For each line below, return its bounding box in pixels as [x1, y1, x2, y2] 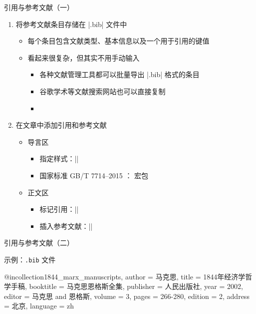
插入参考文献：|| [39, 220, 93, 231]
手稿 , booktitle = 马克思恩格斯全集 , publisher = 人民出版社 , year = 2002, [10, 281, 243, 291]
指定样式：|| [39, 153, 79, 164]
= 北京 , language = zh [4, 300, 74, 311]
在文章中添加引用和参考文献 [15, 120, 107, 130]
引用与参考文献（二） [4, 237, 74, 248]
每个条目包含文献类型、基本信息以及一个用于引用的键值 [27, 36, 210, 46]
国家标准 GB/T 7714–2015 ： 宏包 [39, 170, 149, 180]
